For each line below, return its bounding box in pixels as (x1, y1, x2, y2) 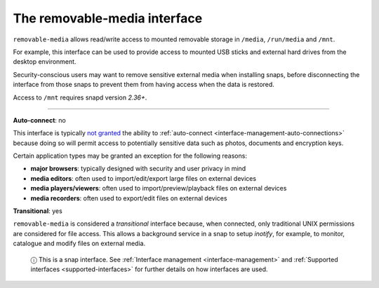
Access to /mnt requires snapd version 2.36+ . (13, 93, 147, 102)
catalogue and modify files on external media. (13, 239, 146, 248)
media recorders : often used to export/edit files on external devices (30, 193, 227, 203)
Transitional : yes (13, 207, 62, 215)
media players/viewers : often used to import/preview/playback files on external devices (30, 184, 287, 193)
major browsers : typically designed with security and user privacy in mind (30, 165, 246, 173)
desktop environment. (13, 57, 77, 66)
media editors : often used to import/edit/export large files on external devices (30, 174, 256, 182)
